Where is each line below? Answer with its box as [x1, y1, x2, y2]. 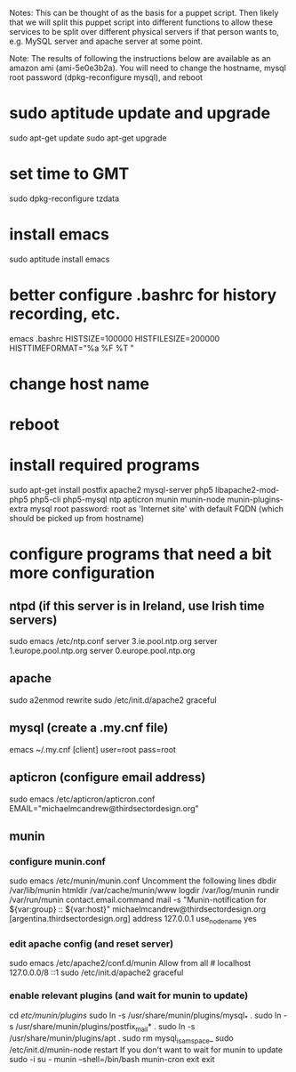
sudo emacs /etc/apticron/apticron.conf [9, 794, 156, 804]
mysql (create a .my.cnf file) [9, 721, 169, 736]
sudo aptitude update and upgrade [9, 103, 271, 124]
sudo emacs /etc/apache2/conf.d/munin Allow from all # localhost [9, 958, 252, 969]
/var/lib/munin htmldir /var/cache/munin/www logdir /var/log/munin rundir [9, 885, 280, 896]
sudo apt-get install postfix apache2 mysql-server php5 [9, 485, 213, 496]
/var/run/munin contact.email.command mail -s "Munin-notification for [9, 894, 267, 906]
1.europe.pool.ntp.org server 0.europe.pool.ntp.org [9, 645, 196, 657]
